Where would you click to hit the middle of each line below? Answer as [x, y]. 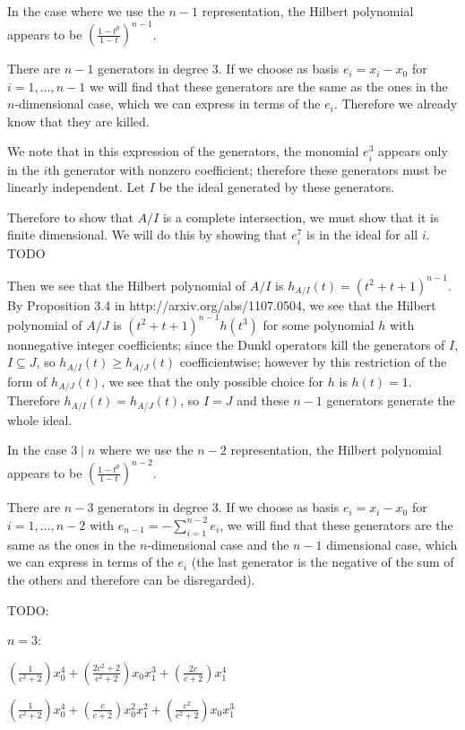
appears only [413, 151]
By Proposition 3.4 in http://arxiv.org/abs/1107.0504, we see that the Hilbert [222, 304]
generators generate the [391, 400]
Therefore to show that [70, 217]
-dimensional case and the [218, 544]
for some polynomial [319, 324]
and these [263, 400]
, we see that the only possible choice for [213, 381]
